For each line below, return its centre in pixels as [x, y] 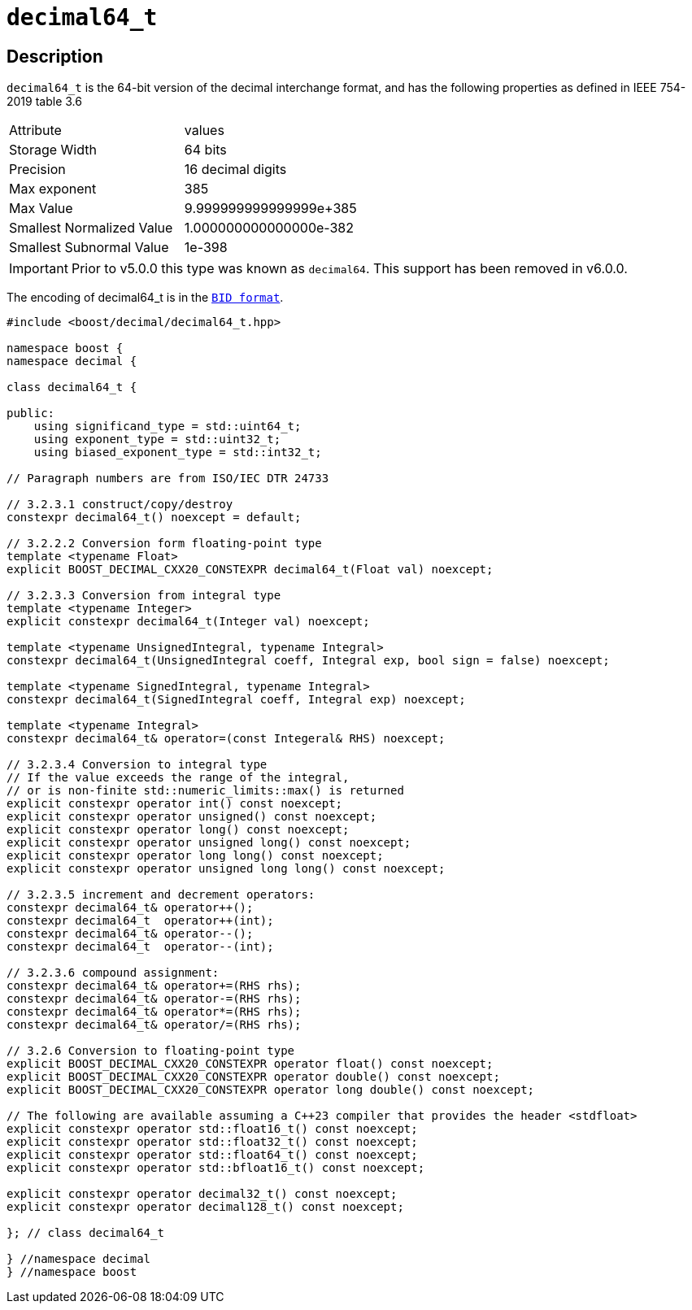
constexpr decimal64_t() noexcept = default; [154, 518]
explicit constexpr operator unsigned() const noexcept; [192, 817]
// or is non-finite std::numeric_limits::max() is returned [205, 791]
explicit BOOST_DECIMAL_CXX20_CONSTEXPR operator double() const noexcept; [253, 1077]
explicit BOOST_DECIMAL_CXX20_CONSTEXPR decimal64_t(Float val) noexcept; [250, 570]
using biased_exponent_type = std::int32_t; [178, 453]
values [204, 131]
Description [55, 56]
